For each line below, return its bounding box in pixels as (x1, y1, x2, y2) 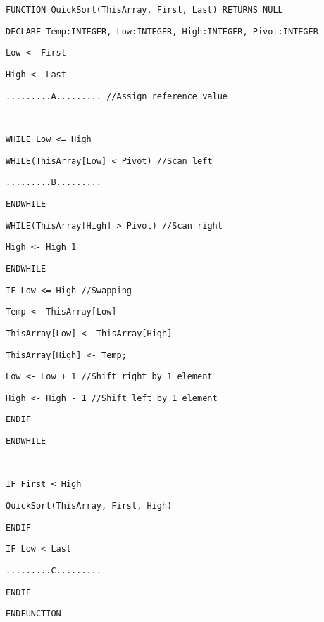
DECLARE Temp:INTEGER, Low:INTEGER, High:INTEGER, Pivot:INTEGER (6, 26, 318, 37)
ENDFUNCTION (6, 609, 61, 619)
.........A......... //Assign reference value (6, 91, 228, 101)
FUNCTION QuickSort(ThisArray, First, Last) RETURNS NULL (6, 5, 283, 15)
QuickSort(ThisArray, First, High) (6, 501, 173, 512)
